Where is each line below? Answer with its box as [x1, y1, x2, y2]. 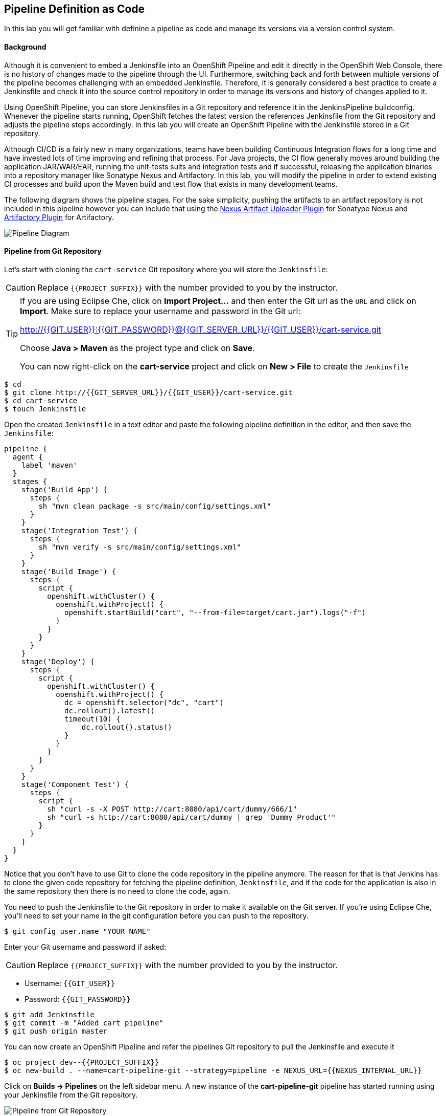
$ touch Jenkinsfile [4, 404, 86, 413]
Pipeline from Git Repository [4, 247, 102, 256]
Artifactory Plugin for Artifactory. [4, 212, 114, 222]
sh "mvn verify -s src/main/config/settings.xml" [38, 542, 241, 551]
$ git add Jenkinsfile [4, 1010, 95, 1019]
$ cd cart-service [4, 396, 78, 405]
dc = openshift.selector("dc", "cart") [64, 698, 224, 707]
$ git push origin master [4, 1026, 108, 1035]
